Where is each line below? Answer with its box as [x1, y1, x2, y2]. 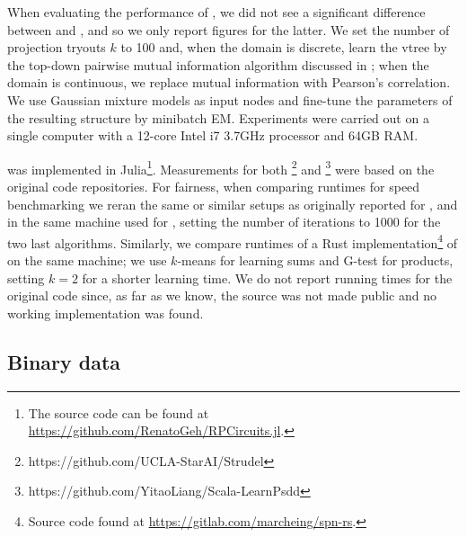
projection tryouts [7, 38, 106, 57]
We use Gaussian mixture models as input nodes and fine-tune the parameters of [7, 90, 453, 109]
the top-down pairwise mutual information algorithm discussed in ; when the [7, 55, 429, 74]
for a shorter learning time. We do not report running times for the [82, 268, 453, 287]
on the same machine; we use [7, 251, 167, 270]
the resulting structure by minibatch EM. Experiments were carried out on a [7, 108, 429, 127]
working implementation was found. [7, 303, 204, 322]
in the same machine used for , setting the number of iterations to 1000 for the [7, 212, 441, 231]
